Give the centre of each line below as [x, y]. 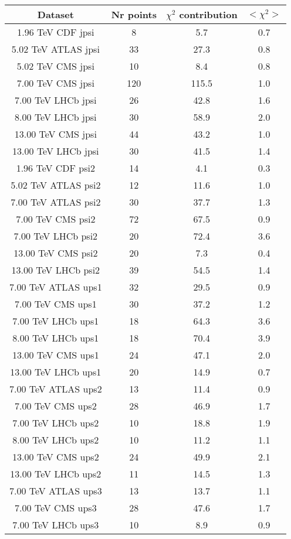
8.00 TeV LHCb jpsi [56, 117]
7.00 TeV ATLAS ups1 [56, 287]
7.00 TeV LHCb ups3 [56, 525]
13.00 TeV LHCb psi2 [56, 270]
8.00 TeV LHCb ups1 [56, 338]
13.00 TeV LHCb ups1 [56, 372]
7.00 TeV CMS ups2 [56, 406]
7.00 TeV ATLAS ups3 [56, 491]
